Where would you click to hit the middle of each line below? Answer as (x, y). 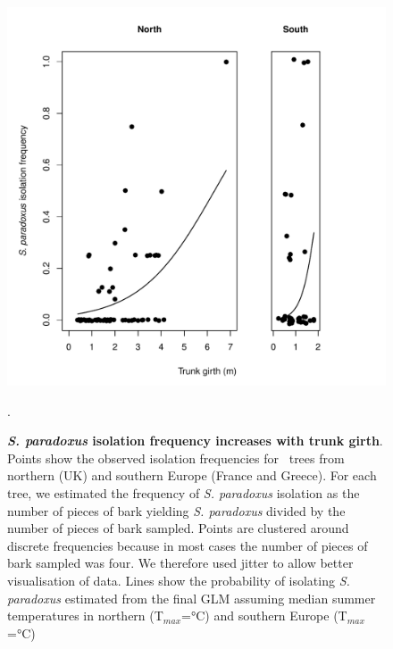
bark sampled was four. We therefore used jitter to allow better (180, 563)
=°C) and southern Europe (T (264, 616)
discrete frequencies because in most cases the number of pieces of (188, 545)
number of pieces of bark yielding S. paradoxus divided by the (176, 510)
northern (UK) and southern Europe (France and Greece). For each (192, 475)
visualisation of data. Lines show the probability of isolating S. (179, 580)
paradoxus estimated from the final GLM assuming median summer (192, 598)
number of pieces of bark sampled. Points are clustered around (178, 528)
